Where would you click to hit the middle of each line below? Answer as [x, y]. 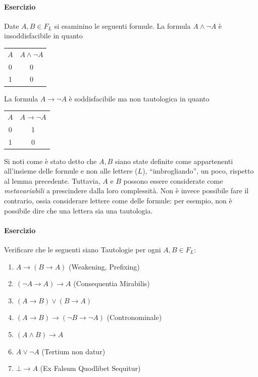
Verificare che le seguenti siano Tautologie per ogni [83, 249]
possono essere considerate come [173, 180]
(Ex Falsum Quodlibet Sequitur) [90, 368]
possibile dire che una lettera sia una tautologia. [79, 210]
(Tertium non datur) [73, 351]
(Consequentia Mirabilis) [112, 283]
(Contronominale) [134, 317]
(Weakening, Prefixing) [104, 266]
